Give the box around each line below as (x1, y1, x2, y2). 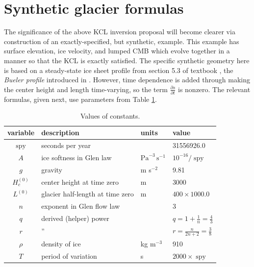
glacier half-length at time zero (41, 189, 134, 199)
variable (7, 127, 35, 138)
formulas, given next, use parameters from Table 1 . (4, 94, 157, 104)
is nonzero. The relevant (178, 84, 251, 94)
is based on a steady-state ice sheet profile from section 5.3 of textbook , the (4, 65, 233, 75)
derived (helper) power (41, 213, 109, 223)
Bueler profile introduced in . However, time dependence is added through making (4, 74, 250, 85)
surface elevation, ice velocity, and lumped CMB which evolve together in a (4, 46, 230, 56)
